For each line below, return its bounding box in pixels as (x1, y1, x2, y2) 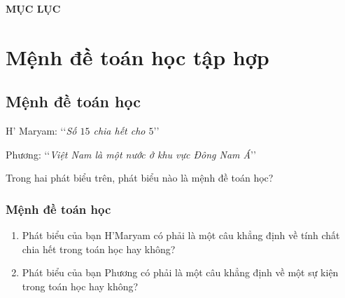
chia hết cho (93, 123, 146, 138)
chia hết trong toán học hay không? (22, 241, 176, 256)
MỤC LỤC (6, 1, 61, 15)
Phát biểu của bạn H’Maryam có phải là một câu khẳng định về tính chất (22, 228, 340, 243)
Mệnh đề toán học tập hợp (6, 42, 269, 71)
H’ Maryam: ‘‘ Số (6, 123, 77, 138)
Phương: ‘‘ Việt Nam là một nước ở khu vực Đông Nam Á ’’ (6, 147, 256, 161)
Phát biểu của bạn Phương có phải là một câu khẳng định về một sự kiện (22, 265, 339, 280)
